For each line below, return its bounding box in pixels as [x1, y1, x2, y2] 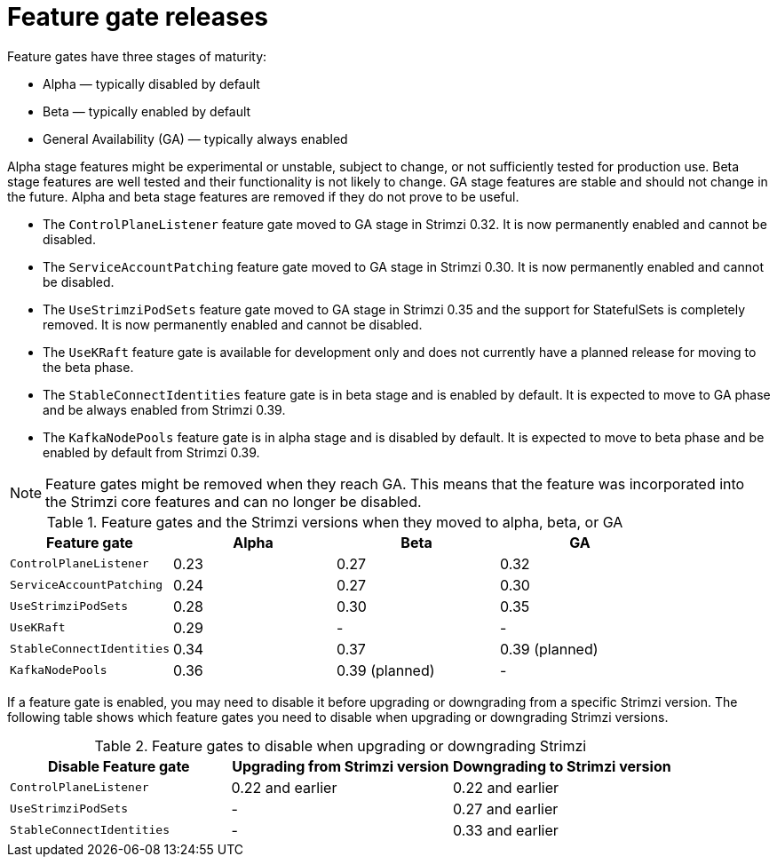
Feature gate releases [7, 2, 269, 32]
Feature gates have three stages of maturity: [7, 48, 267, 64]
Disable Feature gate [47, 757, 190, 775]
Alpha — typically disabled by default [43, 75, 260, 91]
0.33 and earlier [453, 820, 559, 839]
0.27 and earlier [453, 799, 559, 818]
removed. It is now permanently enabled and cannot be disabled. [43, 316, 423, 332]
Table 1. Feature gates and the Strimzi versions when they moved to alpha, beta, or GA [46, 512, 623, 531]
